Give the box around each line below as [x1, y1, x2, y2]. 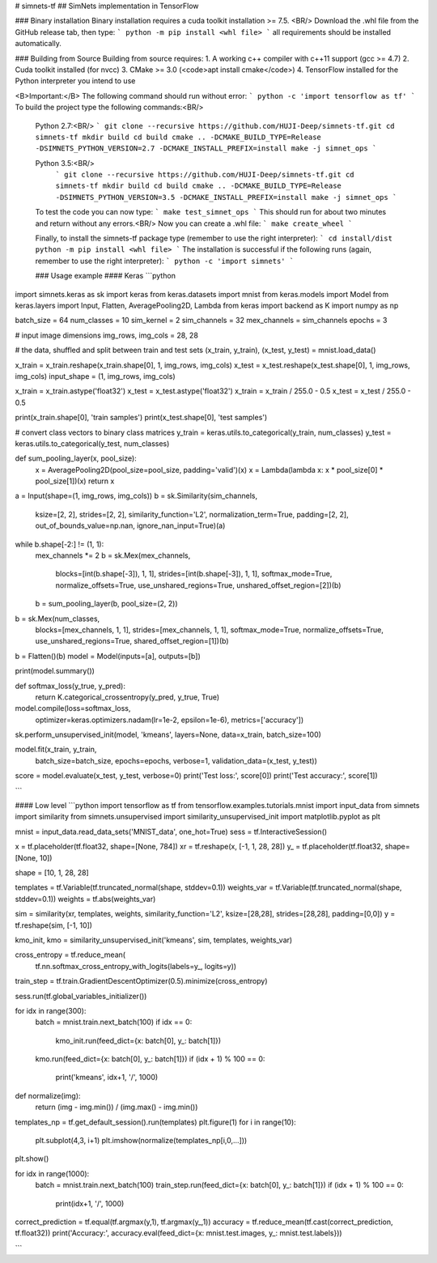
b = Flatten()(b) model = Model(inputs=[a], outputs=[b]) [15, 651, 202, 661]
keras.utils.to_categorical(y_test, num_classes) [15, 438, 170, 449]
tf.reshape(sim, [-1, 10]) [15, 920, 93, 930]
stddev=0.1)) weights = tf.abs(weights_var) [15, 894, 156, 904]
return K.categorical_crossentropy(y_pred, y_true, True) [35, 692, 220, 702]
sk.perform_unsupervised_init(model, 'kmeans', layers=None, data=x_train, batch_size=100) [15, 729, 321, 740]
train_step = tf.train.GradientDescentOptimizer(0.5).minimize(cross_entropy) [15, 976, 268, 986]
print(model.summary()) [15, 666, 95, 676]
